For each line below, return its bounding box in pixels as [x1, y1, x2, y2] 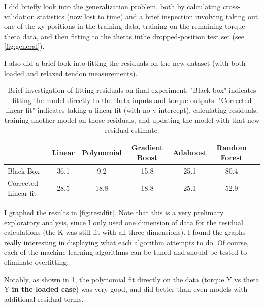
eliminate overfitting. [4, 257, 69, 267]
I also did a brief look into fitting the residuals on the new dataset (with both [4, 57, 246, 68]
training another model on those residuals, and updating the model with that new [4, 114, 260, 125]
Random [216, 142, 247, 153]
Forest [220, 152, 243, 162]
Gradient [131, 142, 163, 153]
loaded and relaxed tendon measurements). [4, 67, 138, 78]
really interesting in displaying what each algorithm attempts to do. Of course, [4, 236, 249, 247]
